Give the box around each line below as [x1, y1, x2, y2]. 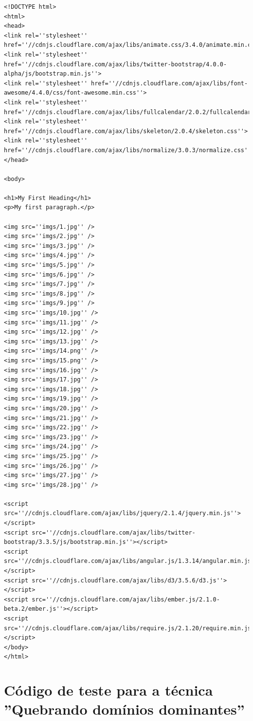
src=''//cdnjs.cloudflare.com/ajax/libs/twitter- [32, 529, 196, 536]
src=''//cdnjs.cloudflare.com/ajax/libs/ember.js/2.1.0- [32, 596, 220, 603]
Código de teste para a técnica [4, 680, 213, 700]
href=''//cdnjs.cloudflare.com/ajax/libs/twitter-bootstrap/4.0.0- [4, 60, 227, 68]
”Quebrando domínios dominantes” [4, 699, 245, 719]
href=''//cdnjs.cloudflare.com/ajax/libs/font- [90, 80, 248, 87]
